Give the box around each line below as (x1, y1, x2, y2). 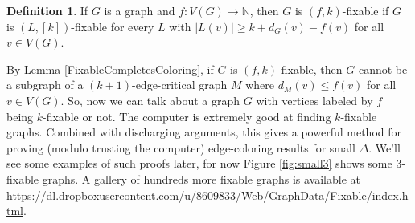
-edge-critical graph (131, 76, 228, 93)
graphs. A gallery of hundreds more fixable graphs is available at (42, 170, 360, 187)
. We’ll (368, 139, 401, 156)
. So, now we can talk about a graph (60, 91, 240, 108)
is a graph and (104, 2, 175, 18)
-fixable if (342, 2, 389, 18)
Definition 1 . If (6, 2, 88, 18)
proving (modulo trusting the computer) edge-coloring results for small (6, 139, 355, 156)
